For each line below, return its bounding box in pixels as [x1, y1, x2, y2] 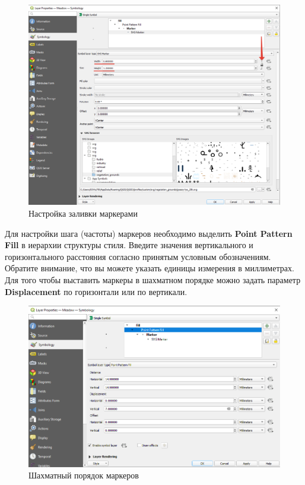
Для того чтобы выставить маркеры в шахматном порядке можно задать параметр [5, 274, 301, 286]
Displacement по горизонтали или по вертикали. [5, 285, 188, 297]
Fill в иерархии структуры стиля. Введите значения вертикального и [5, 239, 253, 251]
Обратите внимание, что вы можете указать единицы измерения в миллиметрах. [5, 262, 294, 274]
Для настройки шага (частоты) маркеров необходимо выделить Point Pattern [5, 227, 293, 239]
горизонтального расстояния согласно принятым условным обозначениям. [5, 250, 271, 262]
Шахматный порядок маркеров [28, 469, 139, 481]
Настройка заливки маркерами [28, 207, 138, 220]
